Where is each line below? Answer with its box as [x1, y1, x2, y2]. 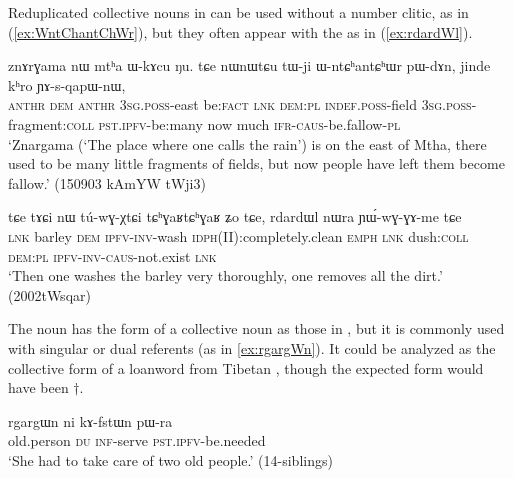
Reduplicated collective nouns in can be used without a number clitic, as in [8, 2, 469, 22]
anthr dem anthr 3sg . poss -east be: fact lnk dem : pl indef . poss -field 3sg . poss [8, 94, 472, 115]
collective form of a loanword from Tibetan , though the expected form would [8, 357, 484, 378]
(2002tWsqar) [8, 284, 91, 305]
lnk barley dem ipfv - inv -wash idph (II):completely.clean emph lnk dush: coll [8, 225, 469, 246]
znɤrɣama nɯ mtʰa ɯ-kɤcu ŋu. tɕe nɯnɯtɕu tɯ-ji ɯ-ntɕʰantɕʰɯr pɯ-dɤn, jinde [8, 55, 491, 76]
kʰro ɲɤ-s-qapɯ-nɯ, [8, 74, 126, 95]
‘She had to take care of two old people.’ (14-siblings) [8, 449, 333, 470]
